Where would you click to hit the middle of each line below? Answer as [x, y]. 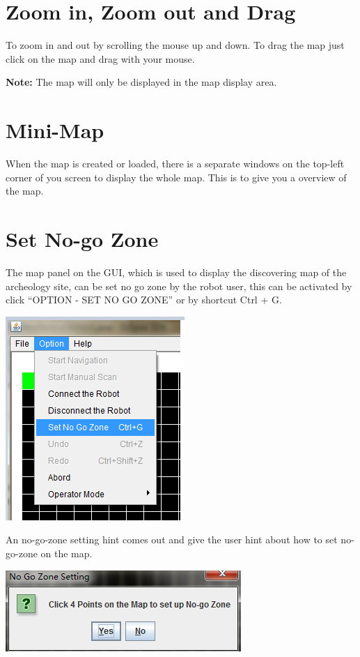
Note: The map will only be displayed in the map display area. [141, 82]
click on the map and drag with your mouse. [100, 58]
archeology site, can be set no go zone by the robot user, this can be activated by [179, 286]
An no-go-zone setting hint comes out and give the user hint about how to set [172, 539]
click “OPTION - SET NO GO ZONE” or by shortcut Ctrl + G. [144, 300]
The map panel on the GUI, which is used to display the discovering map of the [176, 272]
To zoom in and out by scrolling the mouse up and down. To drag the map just [175, 45]
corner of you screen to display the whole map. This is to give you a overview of [176, 177]
